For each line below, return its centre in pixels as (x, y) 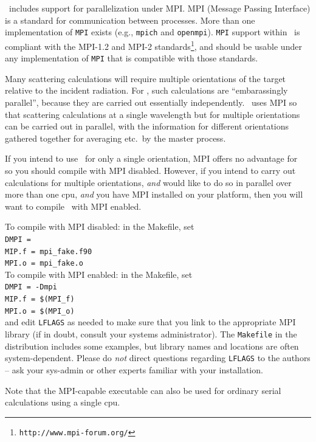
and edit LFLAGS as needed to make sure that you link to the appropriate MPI (150, 322)
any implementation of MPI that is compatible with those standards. (132, 58)
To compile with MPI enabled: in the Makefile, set (99, 274)
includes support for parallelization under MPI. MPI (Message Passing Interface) (160, 8)
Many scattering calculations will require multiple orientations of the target (146, 78)
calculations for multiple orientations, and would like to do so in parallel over (148, 182)
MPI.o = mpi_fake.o (44, 264)
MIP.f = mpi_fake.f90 (49, 251)
